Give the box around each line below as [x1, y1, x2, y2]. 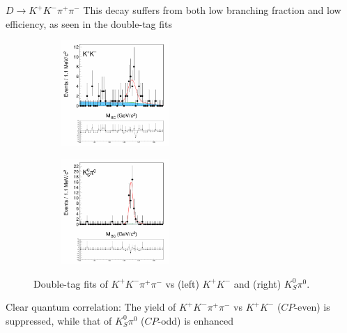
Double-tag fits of [33, 276, 108, 291]
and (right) [233, 276, 282, 291]
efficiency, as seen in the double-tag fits [6, 16, 172, 31]
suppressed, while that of [6, 313, 112, 327]
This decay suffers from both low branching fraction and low [83, 3, 341, 17]
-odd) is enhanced [157, 313, 234, 327]
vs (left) [165, 276, 199, 291]
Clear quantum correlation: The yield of [6, 300, 176, 314]
